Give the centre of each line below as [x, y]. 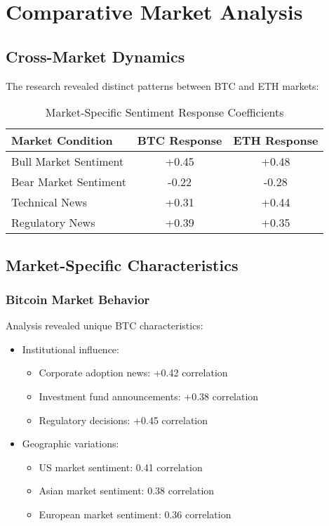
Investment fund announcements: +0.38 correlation [149, 396]
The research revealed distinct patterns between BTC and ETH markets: [162, 85]
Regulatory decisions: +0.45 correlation [123, 420]
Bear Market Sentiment [69, 182]
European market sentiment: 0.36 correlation [135, 514]
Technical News [49, 202]
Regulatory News [53, 223]
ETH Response [276, 140]
